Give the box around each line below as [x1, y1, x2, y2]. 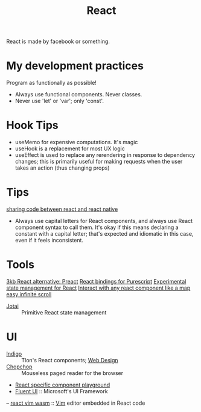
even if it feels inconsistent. [14, 237, 83, 244]
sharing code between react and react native [6, 205, 118, 213]
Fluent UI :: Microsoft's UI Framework [14, 387, 108, 394]
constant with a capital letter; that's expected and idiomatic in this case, [14, 230, 194, 237]
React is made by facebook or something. [6, 38, 110, 45]
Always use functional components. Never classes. [14, 91, 142, 98]
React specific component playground [14, 381, 110, 388]
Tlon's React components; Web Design [21, 356, 119, 364]
